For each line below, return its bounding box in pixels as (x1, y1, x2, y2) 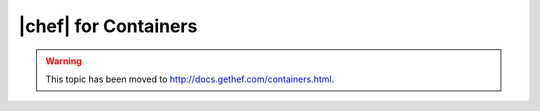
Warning (45, 55, 82, 67)
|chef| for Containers (18, 15, 198, 37)
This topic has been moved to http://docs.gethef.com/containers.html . (45, 73, 335, 85)
